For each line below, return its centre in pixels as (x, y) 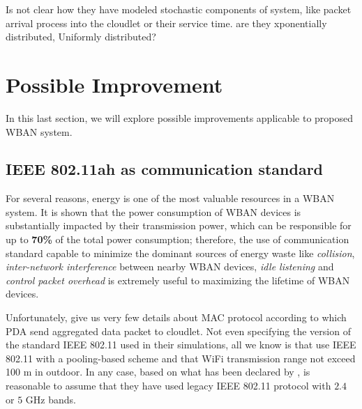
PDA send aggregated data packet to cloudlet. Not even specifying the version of (178, 331)
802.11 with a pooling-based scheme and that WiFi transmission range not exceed (181, 358)
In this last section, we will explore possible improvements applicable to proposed (180, 117)
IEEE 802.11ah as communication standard (165, 169)
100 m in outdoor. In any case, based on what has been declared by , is (158, 372)
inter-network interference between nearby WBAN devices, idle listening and (170, 267)
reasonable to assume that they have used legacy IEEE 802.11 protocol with (168, 386)
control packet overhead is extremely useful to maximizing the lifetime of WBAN (178, 280)
